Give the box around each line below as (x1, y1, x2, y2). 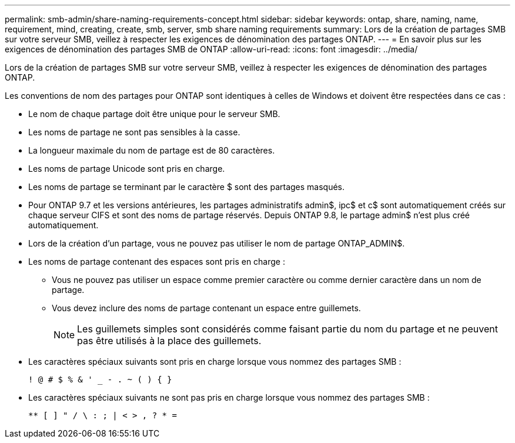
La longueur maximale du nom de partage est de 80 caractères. (28, 145, 275, 155)
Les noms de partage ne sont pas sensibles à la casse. (28, 127, 240, 137)
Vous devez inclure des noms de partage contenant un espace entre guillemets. (52, 303, 361, 313)
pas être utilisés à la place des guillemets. (77, 335, 262, 347)
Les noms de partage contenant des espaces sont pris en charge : (28, 257, 285, 267)
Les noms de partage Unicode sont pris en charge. (28, 164, 225, 174)
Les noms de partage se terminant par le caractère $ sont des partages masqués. (28, 182, 345, 192)
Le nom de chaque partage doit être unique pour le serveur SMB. (28, 109, 280, 119)
